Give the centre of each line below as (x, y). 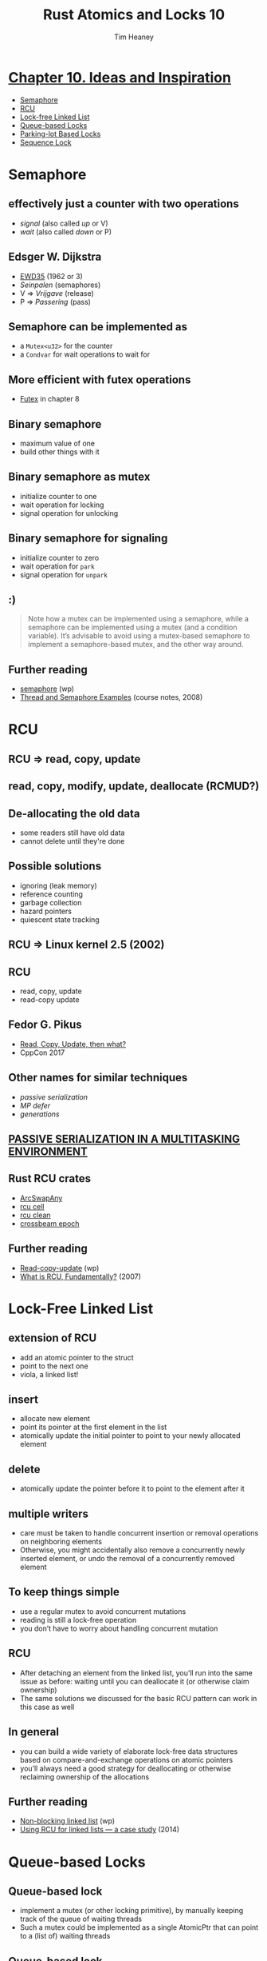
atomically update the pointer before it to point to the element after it (132, 1488)
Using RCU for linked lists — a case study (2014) (100, 1830)
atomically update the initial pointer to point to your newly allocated (130, 1436)
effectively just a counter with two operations (124, 204)
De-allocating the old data (74, 813)
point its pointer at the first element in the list (93, 1427)
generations (39, 1114)
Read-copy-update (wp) (59, 1268)
